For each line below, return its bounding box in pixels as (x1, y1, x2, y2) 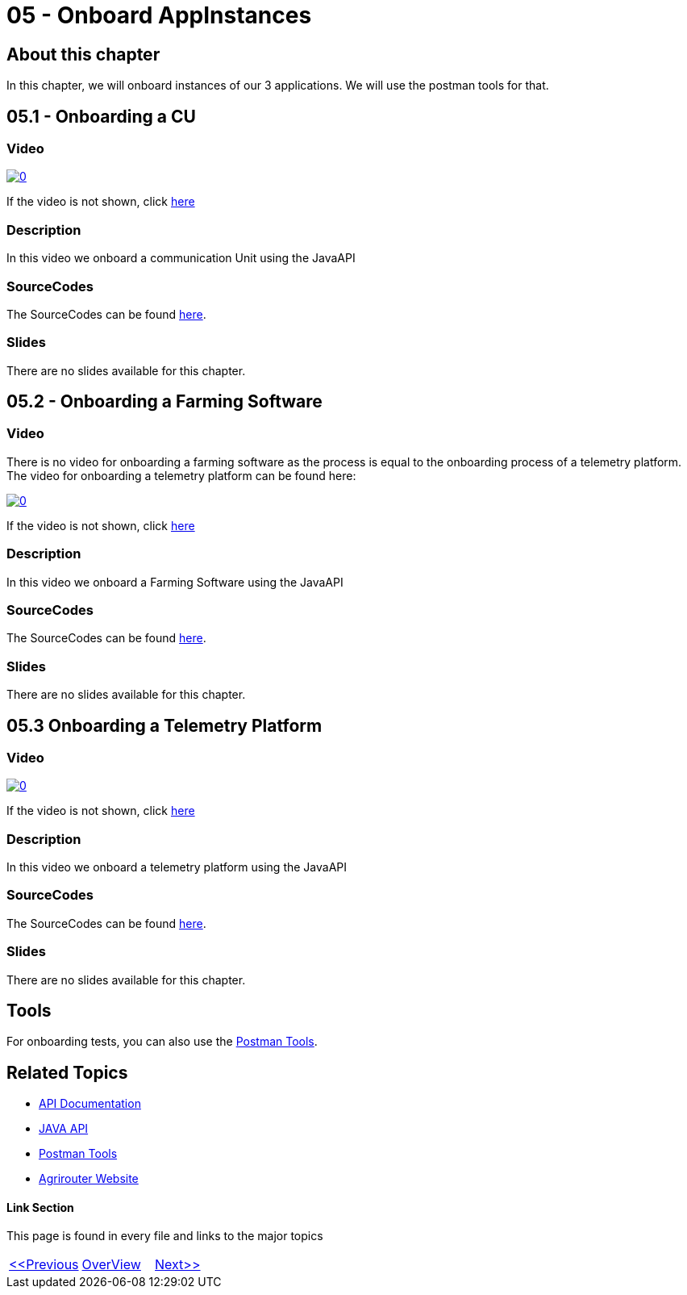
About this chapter (6, 44, 160, 65)
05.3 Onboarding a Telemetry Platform (6, 715, 323, 736)
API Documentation (39, 1097, 141, 1111)
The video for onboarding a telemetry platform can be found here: (6, 468, 356, 482)
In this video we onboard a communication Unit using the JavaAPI (6, 251, 356, 265)
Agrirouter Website (39, 1172, 139, 1186)
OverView (81, 1256, 141, 1273)
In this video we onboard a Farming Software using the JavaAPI (6, 574, 343, 589)
